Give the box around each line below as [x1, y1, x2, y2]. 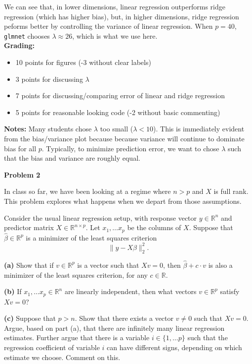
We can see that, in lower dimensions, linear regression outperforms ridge [4, 1, 225, 11]
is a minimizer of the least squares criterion [26, 232, 157, 243]
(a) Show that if [4, 259, 54, 270]
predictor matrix [4, 222, 54, 233]
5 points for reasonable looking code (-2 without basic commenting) [15, 107, 220, 117]
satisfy [220, 286, 240, 297]
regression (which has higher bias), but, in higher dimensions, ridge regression [4, 11, 239, 21]
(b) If [4, 286, 22, 297]
